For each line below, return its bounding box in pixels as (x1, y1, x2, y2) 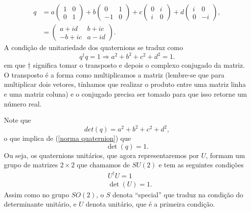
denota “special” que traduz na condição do (113, 189, 243, 199)
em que (4, 60, 25, 70)
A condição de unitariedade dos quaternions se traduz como (4, 42, 183, 53)
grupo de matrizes (4, 159, 58, 170)
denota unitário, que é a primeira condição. (86, 199, 215, 209)
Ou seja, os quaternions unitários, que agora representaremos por (4, 150, 199, 160)
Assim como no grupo (4, 189, 69, 199)
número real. (4, 98, 42, 108)
